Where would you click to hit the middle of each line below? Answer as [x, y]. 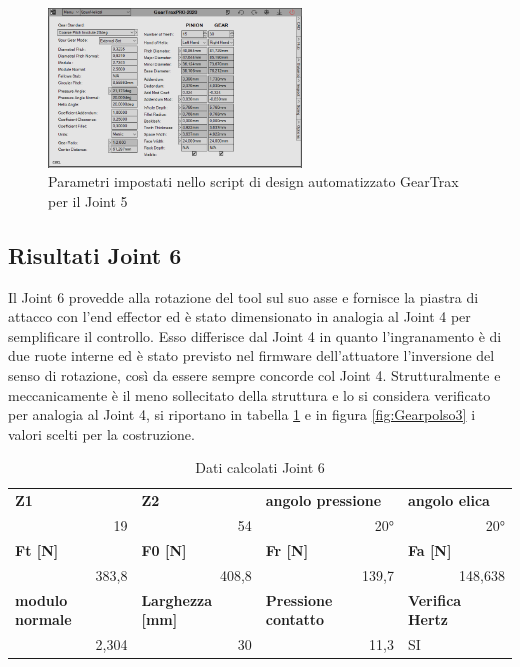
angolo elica [448, 500]
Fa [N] [429, 549]
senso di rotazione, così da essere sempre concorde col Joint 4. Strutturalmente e [254, 374]
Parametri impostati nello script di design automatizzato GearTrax [253, 181]
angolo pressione [323, 500]
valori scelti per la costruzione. [101, 433]
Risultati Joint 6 [95, 254]
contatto [295, 619]
